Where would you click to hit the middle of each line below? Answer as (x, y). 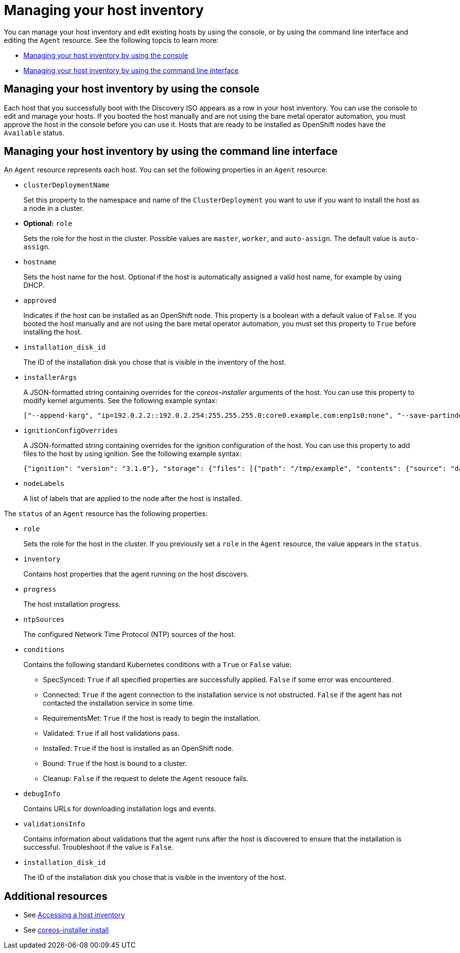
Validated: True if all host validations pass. (111, 733)
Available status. (34, 132)
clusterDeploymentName (67, 185)
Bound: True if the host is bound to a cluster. (115, 764)
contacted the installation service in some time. (119, 703)
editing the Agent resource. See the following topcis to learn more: (111, 40)
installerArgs (50, 378)
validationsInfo (54, 824)
